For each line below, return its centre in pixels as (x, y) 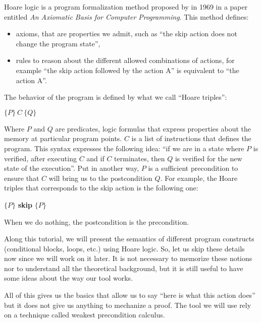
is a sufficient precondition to (193, 168)
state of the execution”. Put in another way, (72, 168)
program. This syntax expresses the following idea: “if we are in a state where (124, 148)
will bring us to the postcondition (100, 178)
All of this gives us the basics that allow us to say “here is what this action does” (130, 295)
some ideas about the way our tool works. (69, 278)
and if (95, 158)
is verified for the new (208, 158)
